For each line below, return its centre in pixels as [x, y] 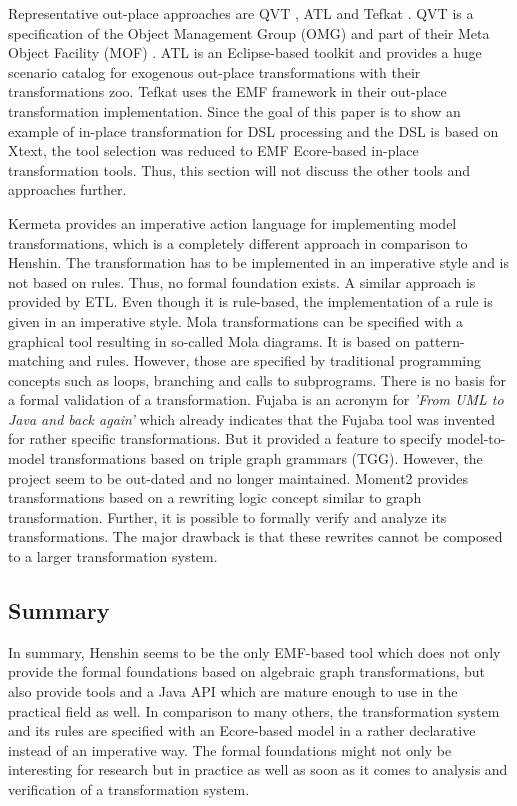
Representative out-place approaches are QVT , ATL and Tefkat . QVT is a [241, 13]
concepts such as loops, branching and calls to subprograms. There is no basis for [257, 379]
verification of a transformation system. [129, 788]
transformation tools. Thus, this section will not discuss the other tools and [239, 169]
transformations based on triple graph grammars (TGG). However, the [266, 458]
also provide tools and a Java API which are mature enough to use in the [233, 691]
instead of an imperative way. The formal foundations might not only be [230, 749]
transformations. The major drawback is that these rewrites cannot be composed [255, 536]
